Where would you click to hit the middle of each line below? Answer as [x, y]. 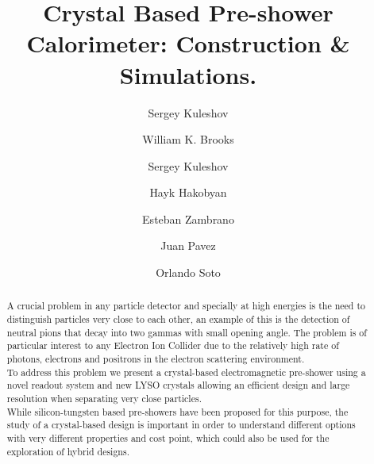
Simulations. [188, 74]
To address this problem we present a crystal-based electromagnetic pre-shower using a [186, 372]
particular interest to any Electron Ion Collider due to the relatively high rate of [173, 345]
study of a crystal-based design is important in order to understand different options [181, 425]
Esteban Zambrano [188, 219]
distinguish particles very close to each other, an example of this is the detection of [178, 319]
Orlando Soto [188, 272]
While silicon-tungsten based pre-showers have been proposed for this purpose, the [177, 411]
